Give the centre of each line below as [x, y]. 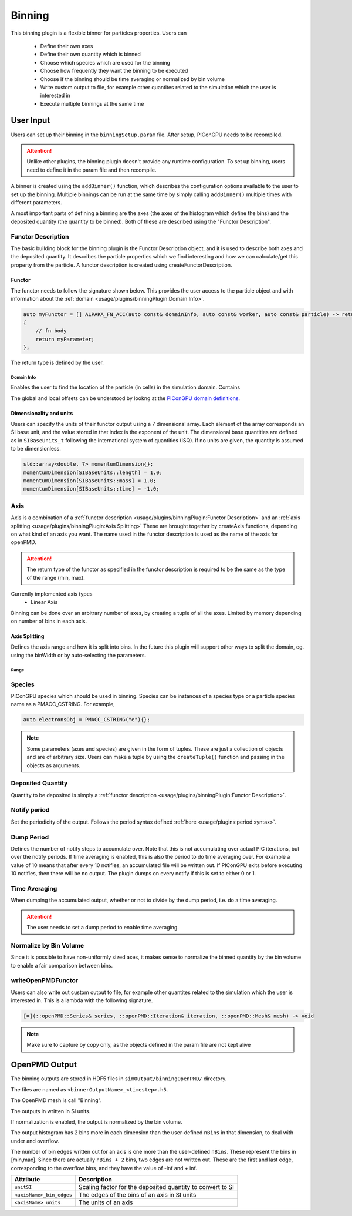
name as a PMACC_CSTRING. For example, [63, 704]
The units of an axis [106, 1202]
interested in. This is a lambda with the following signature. [82, 1000]
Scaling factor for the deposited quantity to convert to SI [156, 1187]
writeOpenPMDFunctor [45, 980]
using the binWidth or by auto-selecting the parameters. [79, 655]
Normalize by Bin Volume [48, 945]
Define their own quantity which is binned [90, 54]
